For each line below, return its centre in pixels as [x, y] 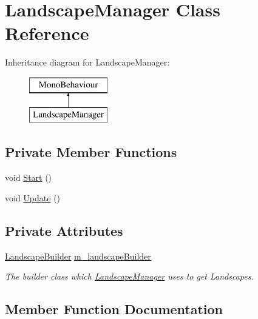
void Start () [29, 177]
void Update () [33, 197]
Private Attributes [64, 230]
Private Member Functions [91, 152]
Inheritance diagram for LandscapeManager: [87, 62]
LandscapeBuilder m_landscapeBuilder [78, 256]
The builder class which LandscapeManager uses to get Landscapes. [129, 276]
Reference [47, 33]
